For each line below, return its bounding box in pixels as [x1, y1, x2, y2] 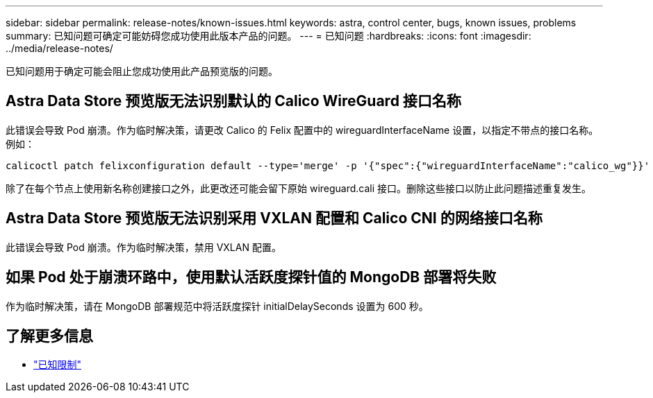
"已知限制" [33, 358, 82, 371]
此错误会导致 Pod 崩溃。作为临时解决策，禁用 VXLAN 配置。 [6, 241, 281, 253]
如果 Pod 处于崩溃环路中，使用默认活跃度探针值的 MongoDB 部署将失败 [6, 268, 497, 286]
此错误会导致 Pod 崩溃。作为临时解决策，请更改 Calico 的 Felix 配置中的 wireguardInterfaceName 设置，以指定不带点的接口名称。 [6, 123, 599, 136]
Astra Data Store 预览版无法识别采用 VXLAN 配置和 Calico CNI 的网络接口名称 [6, 209, 543, 227]
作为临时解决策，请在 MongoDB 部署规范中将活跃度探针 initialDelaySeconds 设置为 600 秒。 [6, 300, 429, 312]
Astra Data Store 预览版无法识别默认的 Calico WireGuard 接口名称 [6, 92, 461, 110]
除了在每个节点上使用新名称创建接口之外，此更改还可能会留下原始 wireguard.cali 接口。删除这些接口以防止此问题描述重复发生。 [6, 182, 592, 194]
